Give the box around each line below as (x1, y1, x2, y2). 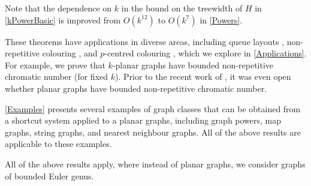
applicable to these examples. (5, 137, 112, 150)
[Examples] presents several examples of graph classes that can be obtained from (5, 102, 301, 115)
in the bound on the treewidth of (121, 2, 243, 14)
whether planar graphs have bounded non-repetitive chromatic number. (5, 82, 267, 94)
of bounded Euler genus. (5, 169, 94, 182)
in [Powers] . (200, 13, 243, 26)
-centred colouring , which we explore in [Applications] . (104, 47, 307, 59)
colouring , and (42, 47, 98, 59)
